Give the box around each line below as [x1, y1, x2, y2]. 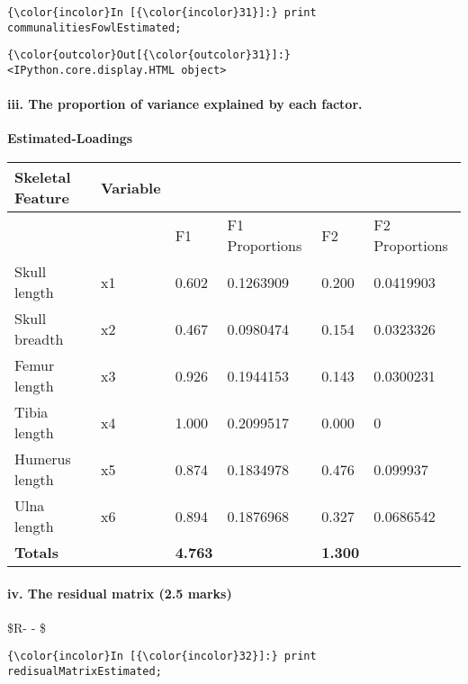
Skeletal [14, 166, 71, 188]
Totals [14, 542, 58, 563]
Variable [100, 176, 161, 198]
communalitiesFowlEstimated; [7, 21, 182, 34]
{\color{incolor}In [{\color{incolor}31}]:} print [7, 6, 317, 19]
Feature [14, 187, 69, 209]
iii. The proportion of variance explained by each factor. [7, 94, 363, 113]
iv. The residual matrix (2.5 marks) [7, 583, 232, 602]
